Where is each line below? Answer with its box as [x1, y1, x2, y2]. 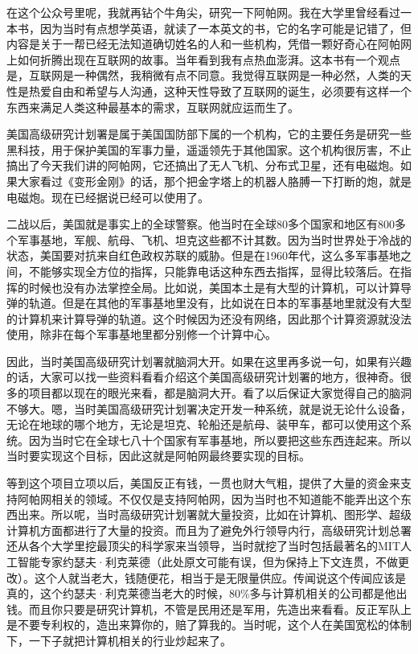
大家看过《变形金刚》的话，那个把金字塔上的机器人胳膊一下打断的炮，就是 [17, 172, 412, 189]
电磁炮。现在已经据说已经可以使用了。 [6, 188, 209, 205]
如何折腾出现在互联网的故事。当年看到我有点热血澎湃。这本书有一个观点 [17, 51, 400, 68]
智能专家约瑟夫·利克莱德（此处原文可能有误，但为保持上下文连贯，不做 [17, 553, 398, 570]
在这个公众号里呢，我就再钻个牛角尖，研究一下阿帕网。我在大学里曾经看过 [6, 4, 400, 20]
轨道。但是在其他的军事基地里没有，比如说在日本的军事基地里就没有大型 [28, 294, 412, 311]
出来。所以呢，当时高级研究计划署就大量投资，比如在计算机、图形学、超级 [17, 506, 412, 523]
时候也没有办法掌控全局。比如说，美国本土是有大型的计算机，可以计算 [28, 278, 400, 295]
